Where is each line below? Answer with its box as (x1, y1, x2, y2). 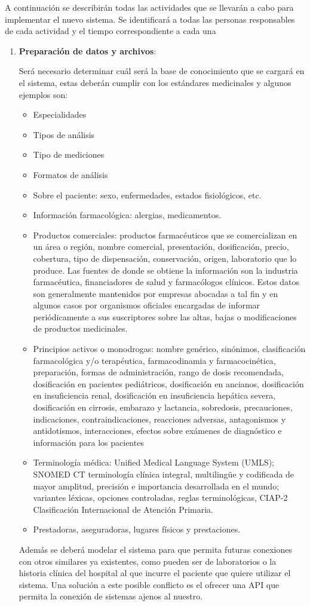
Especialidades (33, 108, 87, 121)
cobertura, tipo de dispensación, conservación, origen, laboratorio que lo (33, 252, 297, 264)
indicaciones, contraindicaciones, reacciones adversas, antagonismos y (33, 412, 286, 425)
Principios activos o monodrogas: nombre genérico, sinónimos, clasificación (33, 342, 306, 355)
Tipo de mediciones (33, 148, 105, 161)
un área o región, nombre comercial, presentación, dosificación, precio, (33, 240, 289, 253)
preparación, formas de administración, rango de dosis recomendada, (33, 366, 284, 378)
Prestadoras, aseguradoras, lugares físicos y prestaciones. (33, 523, 241, 535)
